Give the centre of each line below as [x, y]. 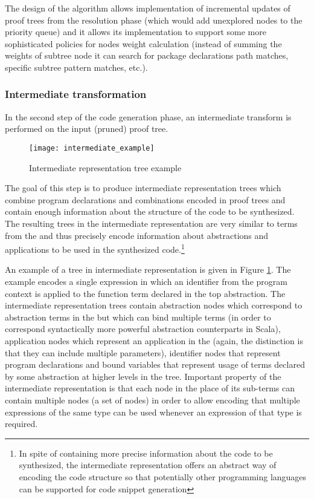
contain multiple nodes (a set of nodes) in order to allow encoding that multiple [152, 400]
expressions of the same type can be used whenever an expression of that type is [153, 412]
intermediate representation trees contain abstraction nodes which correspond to [154, 305]
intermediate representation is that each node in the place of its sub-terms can [150, 388]
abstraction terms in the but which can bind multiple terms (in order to [138, 317]
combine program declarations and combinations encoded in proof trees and [145, 199]
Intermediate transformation [76, 94]
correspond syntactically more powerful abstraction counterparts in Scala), [143, 329]
